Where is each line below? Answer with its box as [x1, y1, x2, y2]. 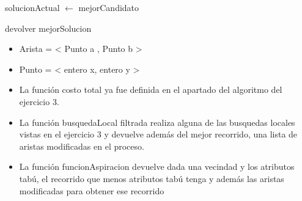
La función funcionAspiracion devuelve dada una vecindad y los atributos [19, 160, 295, 173]
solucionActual [5, 1, 60, 13]
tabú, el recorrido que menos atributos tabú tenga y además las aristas [19, 172, 284, 185]
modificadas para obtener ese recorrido [19, 184, 164, 197]
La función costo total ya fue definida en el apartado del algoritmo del [19, 83, 282, 96]
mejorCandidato [78, 1, 139, 13]
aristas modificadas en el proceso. [19, 139, 144, 152]
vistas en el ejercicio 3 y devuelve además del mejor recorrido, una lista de [19, 128, 298, 141]
